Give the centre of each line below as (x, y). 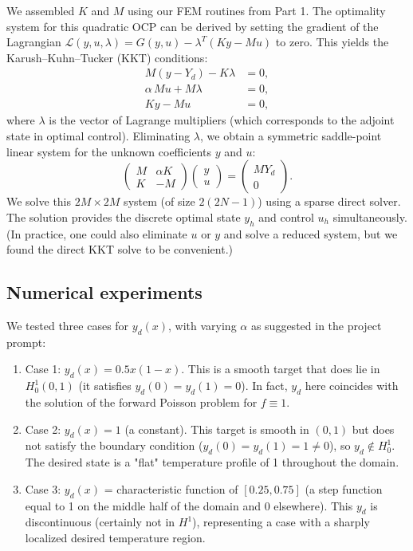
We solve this (39, 201)
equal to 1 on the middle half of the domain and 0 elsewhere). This (189, 505)
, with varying (203, 326)
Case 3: (43, 488)
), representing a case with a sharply (281, 522)
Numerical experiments (104, 292)
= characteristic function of (171, 488)
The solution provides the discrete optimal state (124, 216)
